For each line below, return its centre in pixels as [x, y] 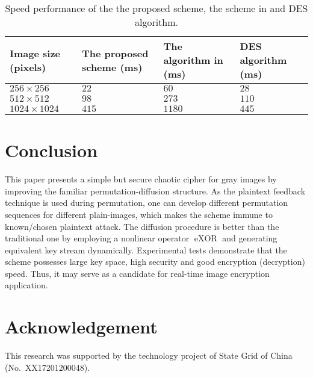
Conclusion [51, 150]
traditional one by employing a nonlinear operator [97, 238]
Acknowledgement [81, 327]
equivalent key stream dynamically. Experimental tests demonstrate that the [146, 249]
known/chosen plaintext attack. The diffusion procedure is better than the [142, 226]
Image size [35, 53]
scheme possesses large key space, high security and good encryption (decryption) [155, 262]
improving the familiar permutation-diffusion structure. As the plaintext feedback [155, 191]
